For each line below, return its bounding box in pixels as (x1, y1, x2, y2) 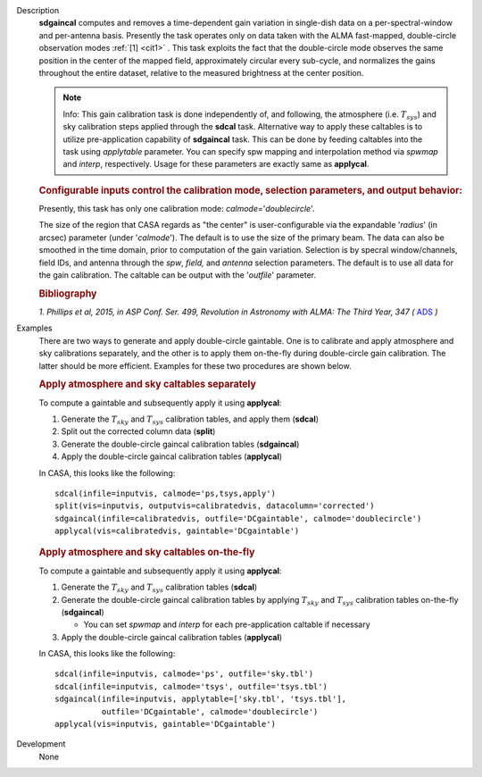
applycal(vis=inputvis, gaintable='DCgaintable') (54, 719, 277, 730)
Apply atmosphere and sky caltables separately (38, 378, 256, 390)
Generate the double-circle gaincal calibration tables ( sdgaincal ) (61, 439, 300, 449)
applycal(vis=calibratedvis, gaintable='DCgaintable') (54, 526, 300, 536)
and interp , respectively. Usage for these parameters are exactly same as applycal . (62, 159, 370, 170)
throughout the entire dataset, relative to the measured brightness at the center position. (38, 67, 364, 78)
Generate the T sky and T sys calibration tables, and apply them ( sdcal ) (61, 414, 320, 426)
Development (16, 739, 66, 749)
